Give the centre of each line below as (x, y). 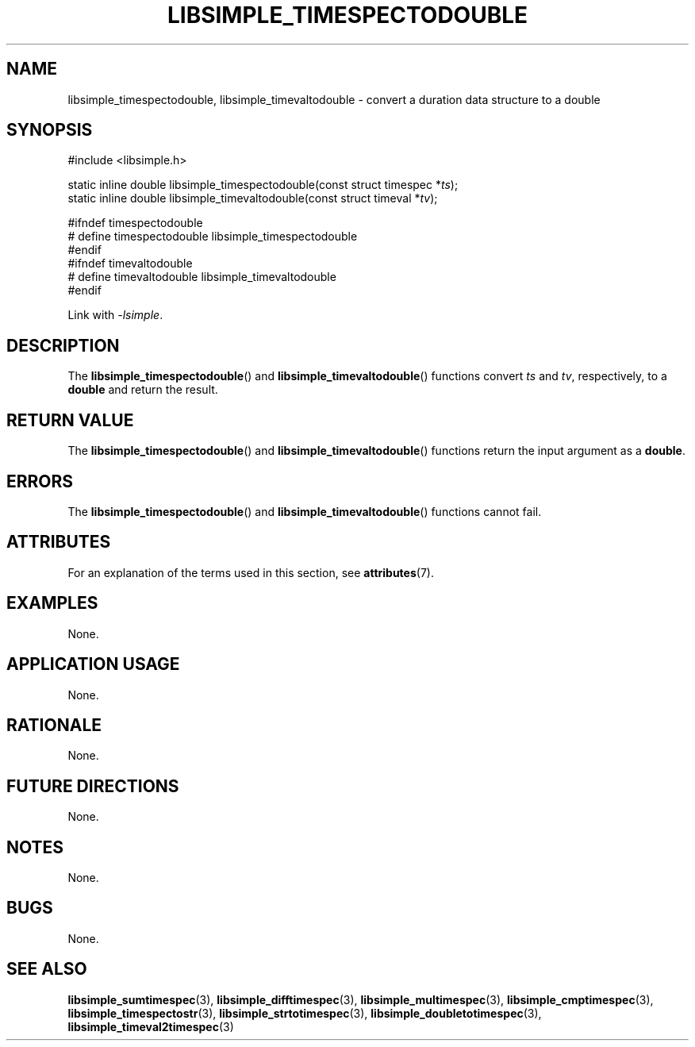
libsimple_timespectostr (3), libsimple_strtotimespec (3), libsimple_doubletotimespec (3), (305, 1013)
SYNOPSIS (50, 130)
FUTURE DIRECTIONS (93, 786)
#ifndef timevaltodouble (130, 264)
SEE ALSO (47, 969)
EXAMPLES (52, 603)
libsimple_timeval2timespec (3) (151, 1026)
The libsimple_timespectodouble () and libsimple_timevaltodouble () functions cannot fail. (305, 511)
